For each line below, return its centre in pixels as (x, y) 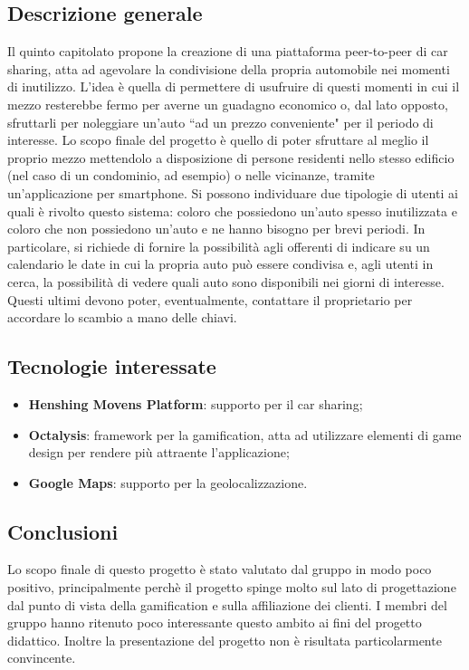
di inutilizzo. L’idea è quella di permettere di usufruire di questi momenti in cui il (234, 86)
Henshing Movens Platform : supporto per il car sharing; (196, 403)
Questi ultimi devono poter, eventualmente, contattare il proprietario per (210, 299)
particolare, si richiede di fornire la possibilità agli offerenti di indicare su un (219, 246)
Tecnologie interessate (112, 366)
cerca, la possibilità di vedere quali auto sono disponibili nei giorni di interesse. (226, 281)
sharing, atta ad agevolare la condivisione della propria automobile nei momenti (229, 68)
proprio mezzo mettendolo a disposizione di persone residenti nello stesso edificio (231, 157)
